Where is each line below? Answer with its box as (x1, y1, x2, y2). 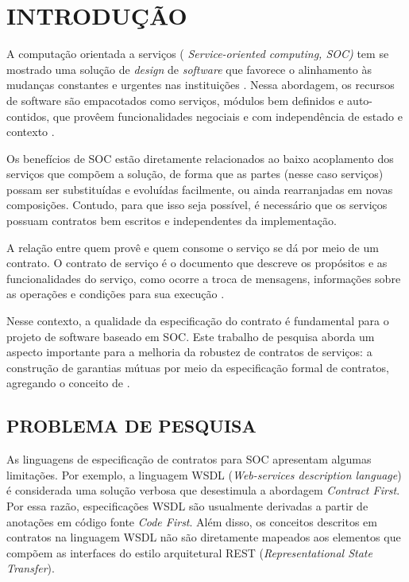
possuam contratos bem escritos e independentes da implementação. (6, 212, 337, 229)
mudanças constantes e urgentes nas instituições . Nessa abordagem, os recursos (6, 76, 395, 93)
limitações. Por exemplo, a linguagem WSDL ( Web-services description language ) (6, 466, 402, 483)
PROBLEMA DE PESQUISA (6, 413, 257, 438)
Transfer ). (6, 560, 55, 576)
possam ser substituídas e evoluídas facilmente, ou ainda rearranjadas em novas (6, 180, 393, 197)
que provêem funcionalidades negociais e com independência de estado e (52, 107, 403, 124)
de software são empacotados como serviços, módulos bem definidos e (6, 91, 344, 108)
